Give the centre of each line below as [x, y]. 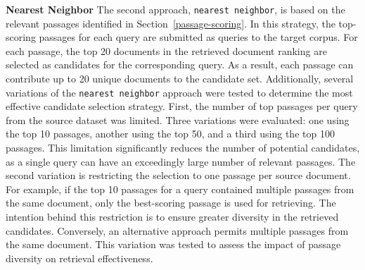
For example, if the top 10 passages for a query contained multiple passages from [180, 189]
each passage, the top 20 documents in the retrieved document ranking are [166, 50]
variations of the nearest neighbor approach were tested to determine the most [179, 92]
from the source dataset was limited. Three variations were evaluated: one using [178, 119]
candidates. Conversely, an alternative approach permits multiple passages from [177, 230]
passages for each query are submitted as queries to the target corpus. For [198, 37]
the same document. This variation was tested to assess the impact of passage [173, 244]
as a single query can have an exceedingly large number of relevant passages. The [181, 161]
